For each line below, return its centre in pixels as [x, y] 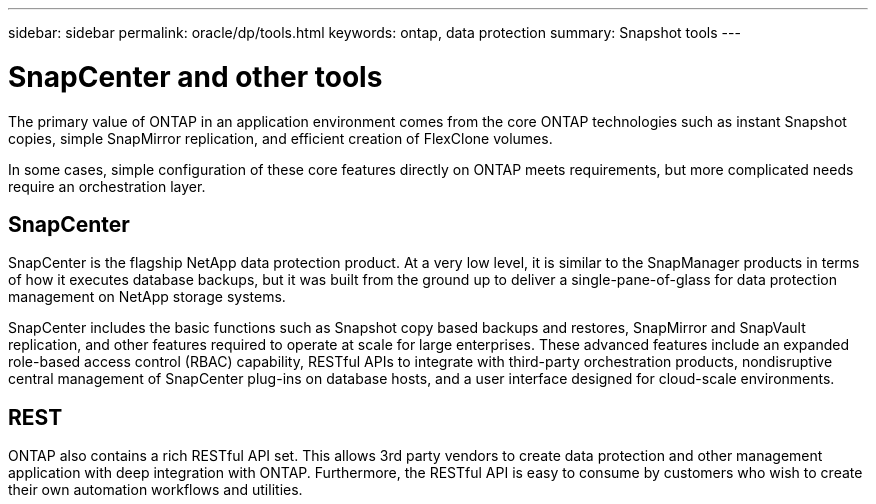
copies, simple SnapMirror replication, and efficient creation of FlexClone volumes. [280, 138]
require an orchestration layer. [107, 186]
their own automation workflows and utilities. [155, 490]
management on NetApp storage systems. [147, 297]
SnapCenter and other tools [195, 76]
